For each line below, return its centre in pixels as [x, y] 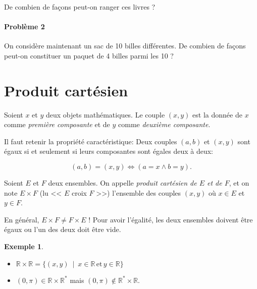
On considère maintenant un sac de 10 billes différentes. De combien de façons [125, 46]
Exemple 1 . [24, 246]
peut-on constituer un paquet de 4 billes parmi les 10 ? [89, 55]
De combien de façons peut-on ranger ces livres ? [80, 7]
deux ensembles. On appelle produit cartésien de [122, 183]
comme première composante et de [57, 124]
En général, [22, 219]
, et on [239, 183]
